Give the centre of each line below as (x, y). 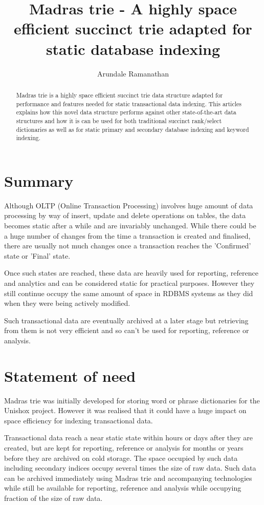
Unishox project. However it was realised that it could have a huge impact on (125, 410)
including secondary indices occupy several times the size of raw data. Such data (130, 468)
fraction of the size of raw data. (53, 498)
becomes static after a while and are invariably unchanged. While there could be (130, 225)
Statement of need (70, 375)
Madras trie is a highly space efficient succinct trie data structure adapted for (119, 95)
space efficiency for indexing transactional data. (79, 420)
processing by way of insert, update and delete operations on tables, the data (125, 215)
